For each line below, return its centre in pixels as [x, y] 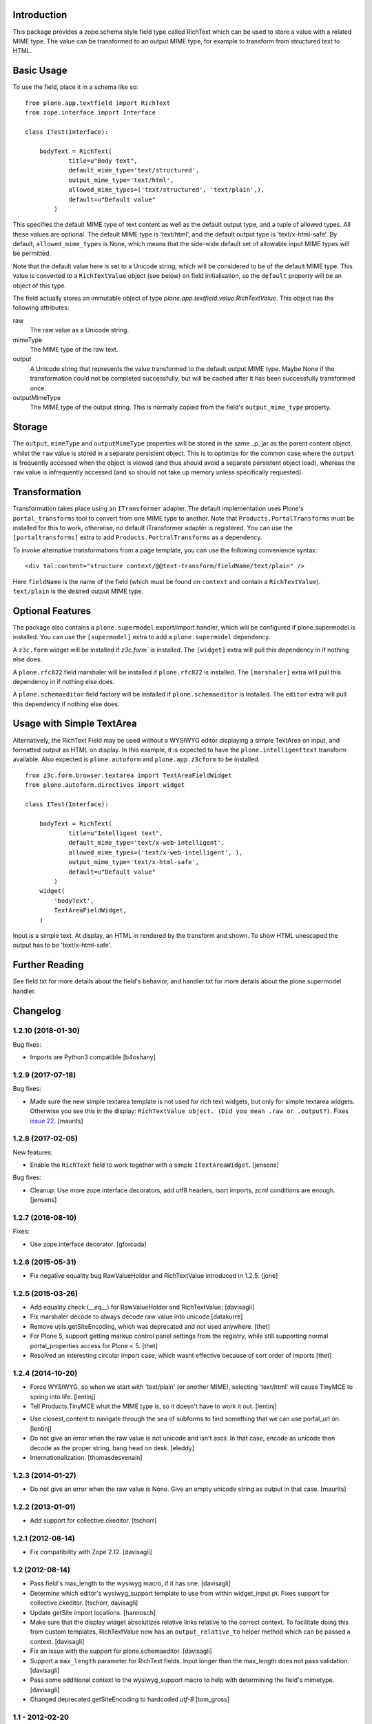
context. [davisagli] [57, 1641]
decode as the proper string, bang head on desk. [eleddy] [112, 1447]
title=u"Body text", [103, 161]
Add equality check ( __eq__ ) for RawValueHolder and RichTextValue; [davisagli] [142, 1307]
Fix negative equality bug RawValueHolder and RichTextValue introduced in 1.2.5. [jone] [154, 1275]
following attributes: [41, 308]
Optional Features [52, 611]
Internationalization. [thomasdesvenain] [86, 1457]
